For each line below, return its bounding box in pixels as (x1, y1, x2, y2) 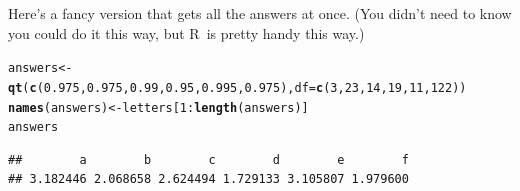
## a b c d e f (8, 152, 409, 167)
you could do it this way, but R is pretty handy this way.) (8, 22, 365, 43)
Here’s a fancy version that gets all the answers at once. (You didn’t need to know (8, 3, 512, 23)
